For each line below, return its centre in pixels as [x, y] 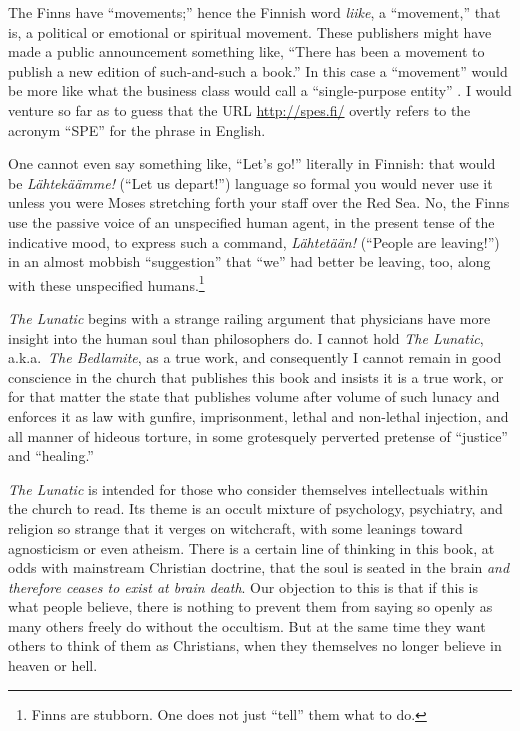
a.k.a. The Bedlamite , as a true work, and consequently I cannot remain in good [255, 357]
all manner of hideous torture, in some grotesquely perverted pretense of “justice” [258, 435]
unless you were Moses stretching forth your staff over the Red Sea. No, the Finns [259, 202]
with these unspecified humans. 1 [106, 283]
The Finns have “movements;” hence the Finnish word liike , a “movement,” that [254, 12]
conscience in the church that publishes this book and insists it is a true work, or [256, 376]
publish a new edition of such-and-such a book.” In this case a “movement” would [258, 70]
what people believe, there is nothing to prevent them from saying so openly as [250, 606]
